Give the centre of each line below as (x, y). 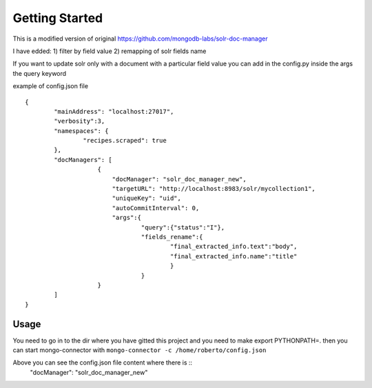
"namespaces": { (81, 131)
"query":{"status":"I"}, (183, 227)
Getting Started (58, 18)
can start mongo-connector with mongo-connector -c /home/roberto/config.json (139, 350)
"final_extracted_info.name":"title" (234, 256)
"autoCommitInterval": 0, (156, 208)
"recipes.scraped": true (125, 141)
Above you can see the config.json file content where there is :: (103, 363)
